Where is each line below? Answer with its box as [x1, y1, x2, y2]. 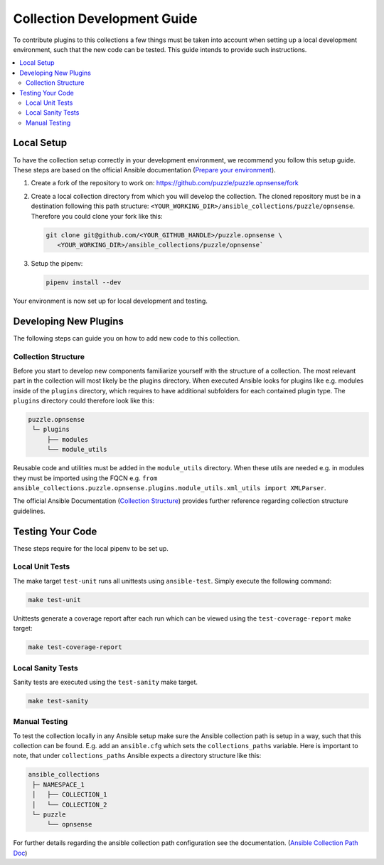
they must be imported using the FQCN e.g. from [13, 474, 158, 482]
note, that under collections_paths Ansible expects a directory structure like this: [13, 752, 262, 760]
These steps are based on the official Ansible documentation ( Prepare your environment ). [13, 165, 277, 174]
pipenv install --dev [46, 278, 122, 286]
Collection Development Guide [13, 11, 198, 26]
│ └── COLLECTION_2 [32, 800, 107, 809]
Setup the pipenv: [31, 259, 83, 267]
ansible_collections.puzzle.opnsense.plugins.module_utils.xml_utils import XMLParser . [13, 484, 326, 492]
